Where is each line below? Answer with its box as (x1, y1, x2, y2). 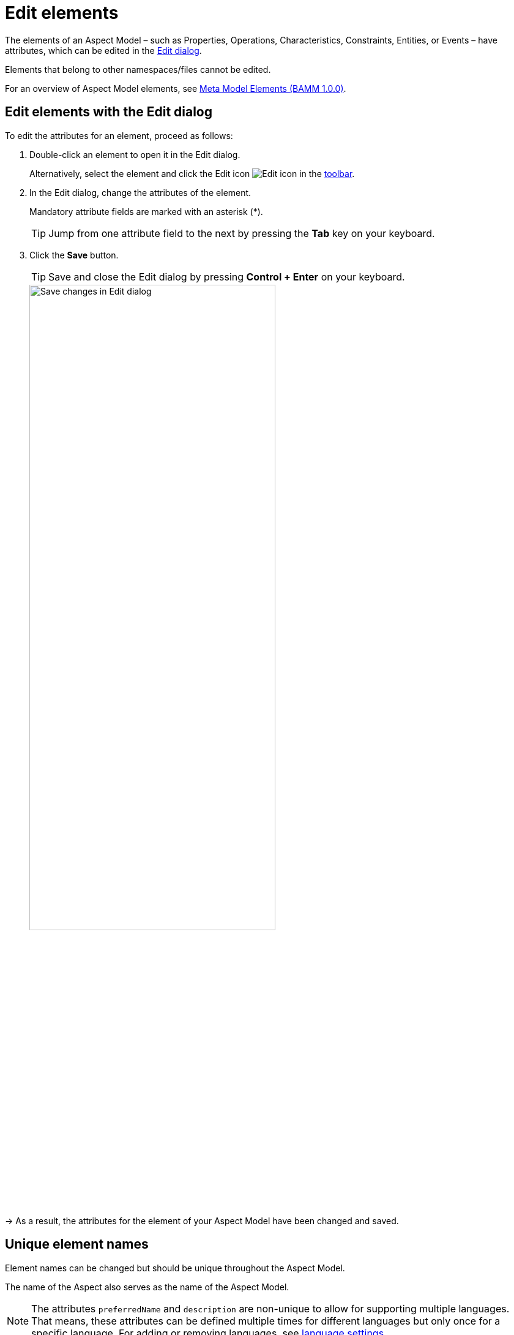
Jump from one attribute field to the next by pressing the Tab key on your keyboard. (48, 227, 435, 239)
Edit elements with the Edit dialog (5, 104, 213, 120)
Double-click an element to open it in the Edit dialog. (29, 149, 240, 160)
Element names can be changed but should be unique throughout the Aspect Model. (5, 1262, 345, 1273)
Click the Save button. (29, 249, 119, 260)
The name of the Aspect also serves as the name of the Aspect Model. (5, 1281, 289, 1292)
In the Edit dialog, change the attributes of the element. (29, 187, 251, 198)
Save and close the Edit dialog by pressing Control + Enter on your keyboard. (48, 270, 405, 283)
